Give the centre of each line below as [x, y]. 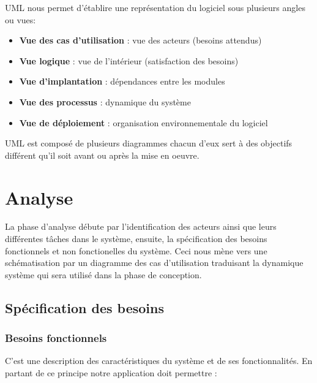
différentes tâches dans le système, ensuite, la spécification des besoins [136, 239]
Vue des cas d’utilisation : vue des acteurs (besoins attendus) [140, 40]
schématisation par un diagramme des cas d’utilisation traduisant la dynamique [154, 263]
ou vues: [21, 19]
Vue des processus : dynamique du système [105, 101]
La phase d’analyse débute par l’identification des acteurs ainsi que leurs [141, 226]
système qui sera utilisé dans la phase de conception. [103, 274]
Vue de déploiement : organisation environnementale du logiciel [144, 122]
